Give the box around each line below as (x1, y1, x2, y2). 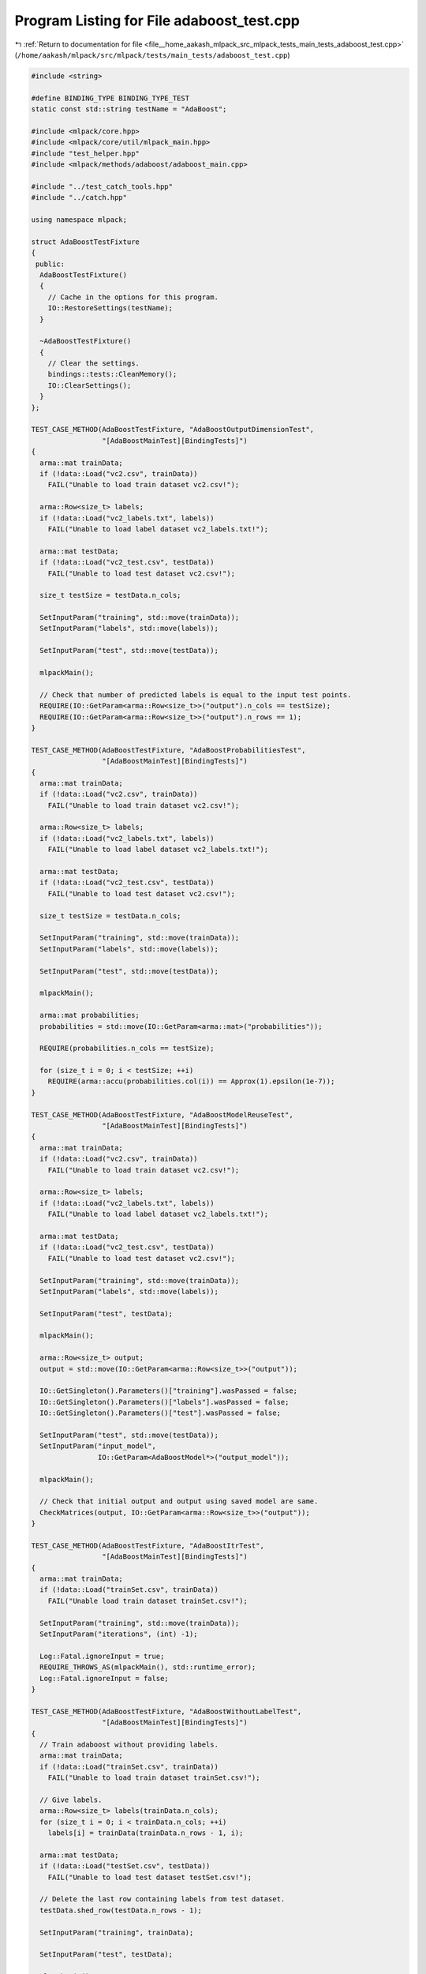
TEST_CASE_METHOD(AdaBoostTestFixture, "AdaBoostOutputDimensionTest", (31, 425, 315, 434)
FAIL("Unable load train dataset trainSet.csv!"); (47, 1596, 248, 1605)
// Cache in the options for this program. (47, 292, 219, 302)
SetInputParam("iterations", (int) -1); (39, 1630, 198, 1638)
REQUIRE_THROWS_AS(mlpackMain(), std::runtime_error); (39, 1663, 256, 1672)
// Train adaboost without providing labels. (39, 1739, 219, 1749)
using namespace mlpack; (31, 216, 128, 224)
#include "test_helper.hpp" (31, 148, 140, 158)
